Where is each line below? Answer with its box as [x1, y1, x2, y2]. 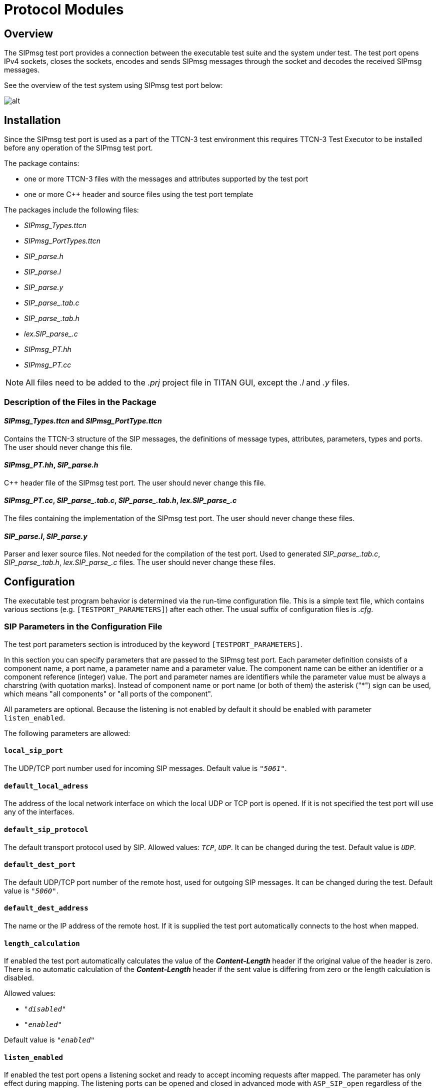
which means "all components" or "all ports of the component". [4, 689, 212, 698]
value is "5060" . [4, 886, 58, 895]
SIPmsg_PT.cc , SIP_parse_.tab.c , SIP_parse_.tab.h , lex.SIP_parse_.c [4, 496, 237, 505]
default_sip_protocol [4, 825, 88, 833]
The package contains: [4, 159, 79, 168]
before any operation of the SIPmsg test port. [4, 143, 153, 152]
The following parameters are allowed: [4, 728, 130, 737]
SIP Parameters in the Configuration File [4, 621, 162, 632]
